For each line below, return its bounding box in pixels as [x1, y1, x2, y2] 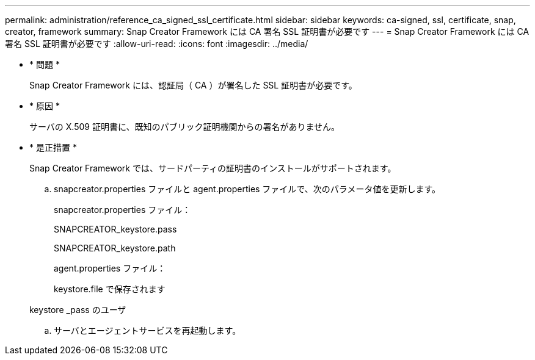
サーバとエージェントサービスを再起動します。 [54, 325, 241, 336]
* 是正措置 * [29, 142, 77, 153]
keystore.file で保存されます [54, 284, 166, 294]
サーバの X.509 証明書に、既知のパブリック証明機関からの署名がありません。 [29, 121, 340, 132]
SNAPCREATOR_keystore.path [54, 243, 176, 253]
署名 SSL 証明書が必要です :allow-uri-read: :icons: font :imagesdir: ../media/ [5, 38, 308, 49]
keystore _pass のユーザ [29, 304, 126, 315]
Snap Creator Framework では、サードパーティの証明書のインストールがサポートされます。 [29, 163, 396, 173]
